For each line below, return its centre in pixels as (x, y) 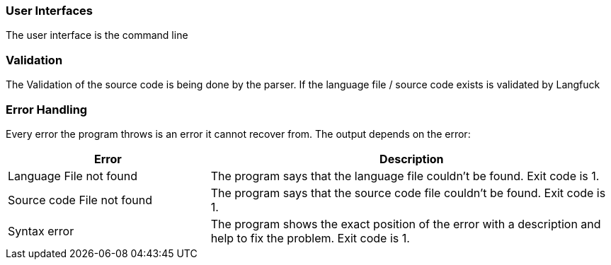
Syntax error (41, 231)
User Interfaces (49, 11)
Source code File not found (80, 200)
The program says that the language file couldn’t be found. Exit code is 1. (405, 176)
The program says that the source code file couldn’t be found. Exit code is (408, 193)
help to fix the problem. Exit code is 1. (310, 238)
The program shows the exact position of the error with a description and (406, 224)
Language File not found (73, 176)
